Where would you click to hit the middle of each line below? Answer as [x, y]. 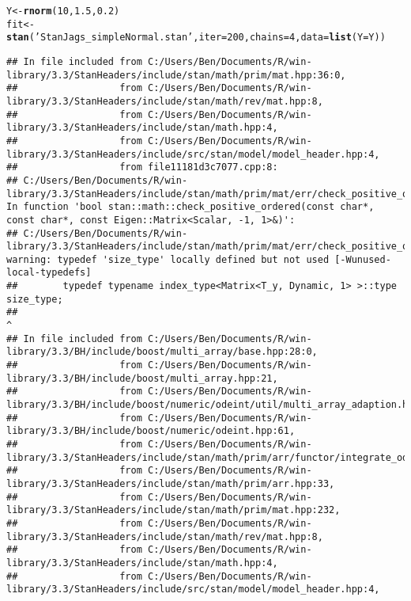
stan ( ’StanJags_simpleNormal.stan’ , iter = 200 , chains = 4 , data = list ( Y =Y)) [196, 38]
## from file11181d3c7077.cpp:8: [142, 167]
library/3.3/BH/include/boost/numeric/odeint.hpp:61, [151, 431]
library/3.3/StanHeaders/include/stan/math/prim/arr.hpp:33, [171, 483]
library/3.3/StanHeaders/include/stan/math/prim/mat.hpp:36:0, [176, 75]
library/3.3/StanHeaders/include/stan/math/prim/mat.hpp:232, [173, 510]
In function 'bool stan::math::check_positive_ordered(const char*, [190, 207]
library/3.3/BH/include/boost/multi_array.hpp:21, [142, 378]
